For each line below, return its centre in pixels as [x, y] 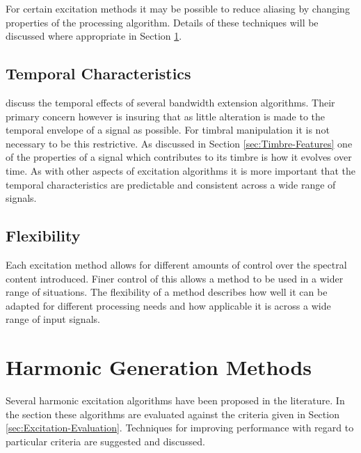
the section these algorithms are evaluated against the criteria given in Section [173, 414]
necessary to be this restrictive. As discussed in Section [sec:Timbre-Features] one [179, 143]
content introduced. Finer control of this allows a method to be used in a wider [175, 278]
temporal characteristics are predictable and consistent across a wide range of [171, 184]
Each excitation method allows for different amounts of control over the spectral [176, 264]
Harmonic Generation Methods [159, 367]
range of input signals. [53, 319]
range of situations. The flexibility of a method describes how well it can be [167, 292]
